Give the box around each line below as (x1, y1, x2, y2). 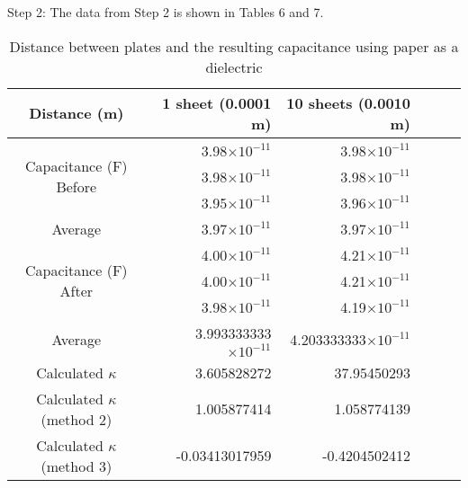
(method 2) (40, 408, 112, 430)
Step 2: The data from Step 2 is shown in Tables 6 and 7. (7, 3, 324, 21)
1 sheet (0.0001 (162, 92, 272, 113)
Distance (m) (29, 102, 124, 124)
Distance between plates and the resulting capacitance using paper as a (9, 35, 459, 57)
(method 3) (40, 455, 112, 476)
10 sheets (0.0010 (286, 92, 410, 113)
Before (56, 176, 97, 198)
